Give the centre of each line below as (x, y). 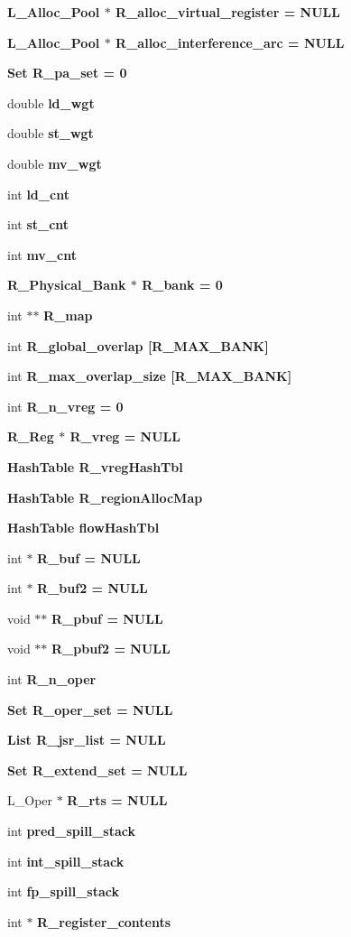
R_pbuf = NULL (107, 618)
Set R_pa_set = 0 (67, 73)
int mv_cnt (42, 254)
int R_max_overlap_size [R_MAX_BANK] (150, 376)
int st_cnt (38, 224)
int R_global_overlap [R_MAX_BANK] (138, 345)
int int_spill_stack (66, 861)
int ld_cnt (38, 194)
